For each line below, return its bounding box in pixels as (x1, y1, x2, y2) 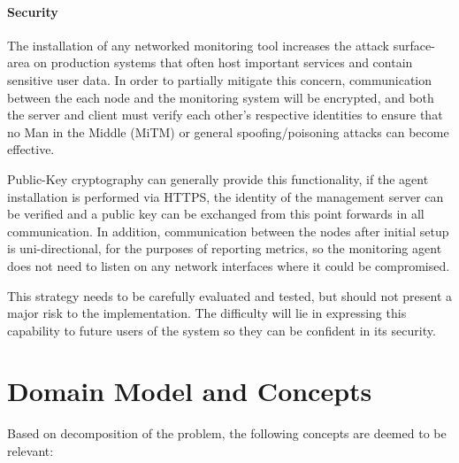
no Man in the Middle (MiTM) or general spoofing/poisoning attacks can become (7, 122, 449, 141)
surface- (393, 35, 435, 54)
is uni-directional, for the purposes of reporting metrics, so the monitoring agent (7, 239, 442, 258)
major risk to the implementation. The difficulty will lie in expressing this (7, 304, 407, 322)
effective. (7, 140, 55, 158)
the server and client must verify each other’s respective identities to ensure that (7, 105, 443, 124)
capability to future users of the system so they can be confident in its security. (7, 320, 436, 339)
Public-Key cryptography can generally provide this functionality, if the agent (7, 169, 429, 188)
